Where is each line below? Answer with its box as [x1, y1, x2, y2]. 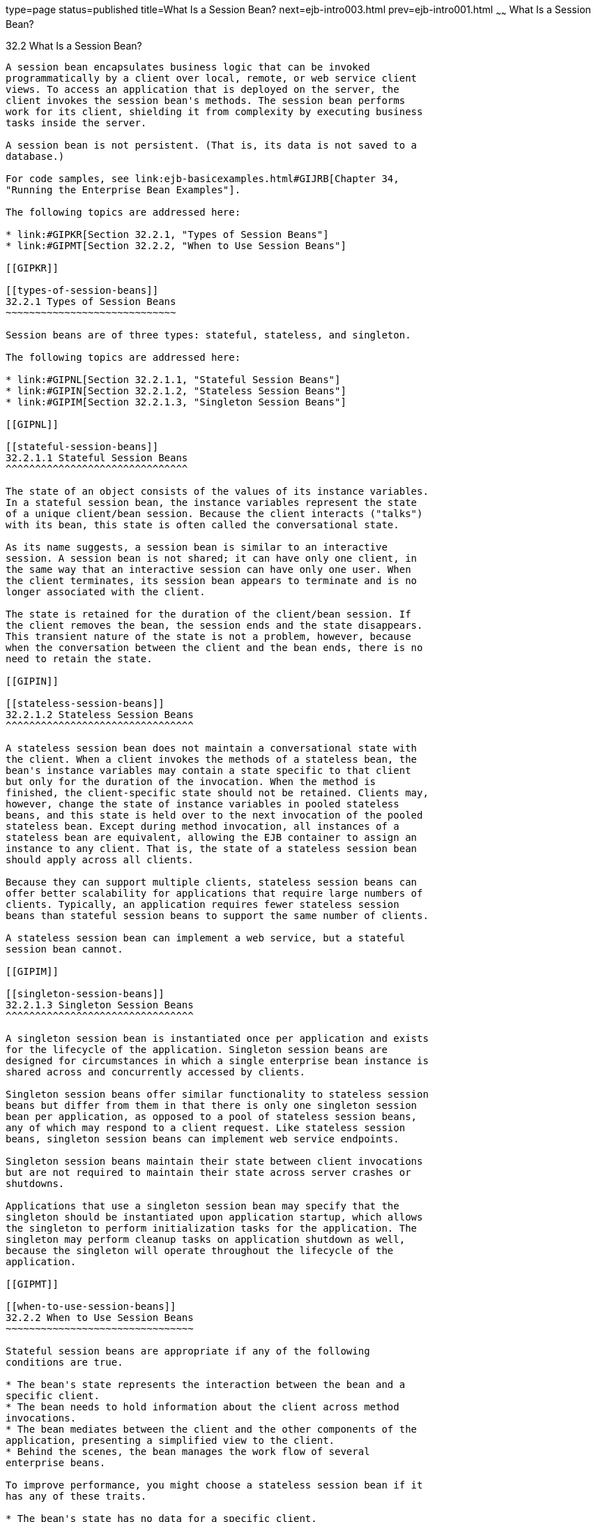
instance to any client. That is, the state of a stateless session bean [6, 842, 418, 854]
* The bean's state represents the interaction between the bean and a [6, 1378, 406, 1390]
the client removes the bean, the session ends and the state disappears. [6, 619, 423, 631]
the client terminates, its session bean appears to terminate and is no [6, 574, 418, 586]
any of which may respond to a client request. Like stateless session [6, 1121, 406, 1133]
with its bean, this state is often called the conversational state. [6, 518, 399, 530]
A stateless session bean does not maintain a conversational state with [6, 742, 418, 754]
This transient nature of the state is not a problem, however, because [6, 630, 411, 642]
